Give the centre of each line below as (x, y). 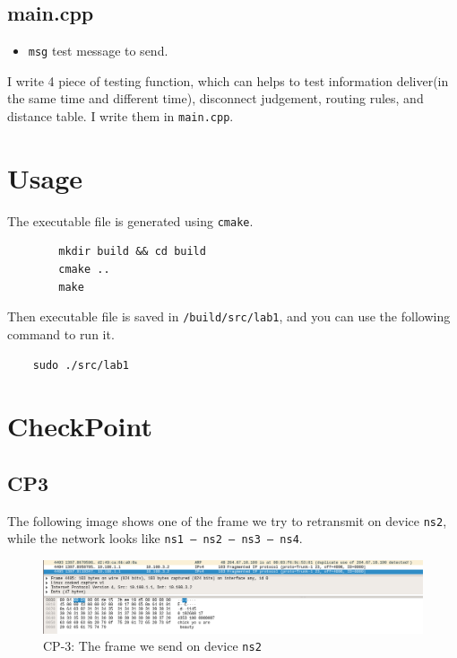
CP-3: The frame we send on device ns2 (152, 646)
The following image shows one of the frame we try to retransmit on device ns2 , (227, 520)
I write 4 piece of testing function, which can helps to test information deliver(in (228, 80)
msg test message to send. (98, 51)
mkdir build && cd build (132, 252)
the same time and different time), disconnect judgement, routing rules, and (216, 98)
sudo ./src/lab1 (81, 365)
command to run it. (61, 333)
